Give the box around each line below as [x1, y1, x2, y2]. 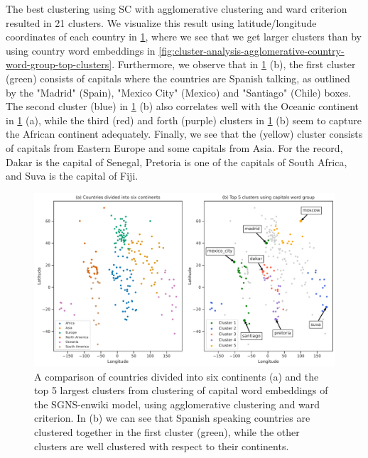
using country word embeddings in [6, 43, 156, 58]
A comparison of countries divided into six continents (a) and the [34, 369, 319, 383]
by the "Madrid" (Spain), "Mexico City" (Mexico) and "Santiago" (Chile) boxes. [6, 84, 352, 99]
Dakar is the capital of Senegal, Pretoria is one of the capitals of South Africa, [6, 154, 347, 169]
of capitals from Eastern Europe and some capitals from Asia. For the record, [6, 140, 343, 155]
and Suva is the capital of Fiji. [6, 168, 139, 183]
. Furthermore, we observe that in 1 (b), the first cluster [112, 57, 356, 72]
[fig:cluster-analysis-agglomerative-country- [158, 43, 345, 58]
